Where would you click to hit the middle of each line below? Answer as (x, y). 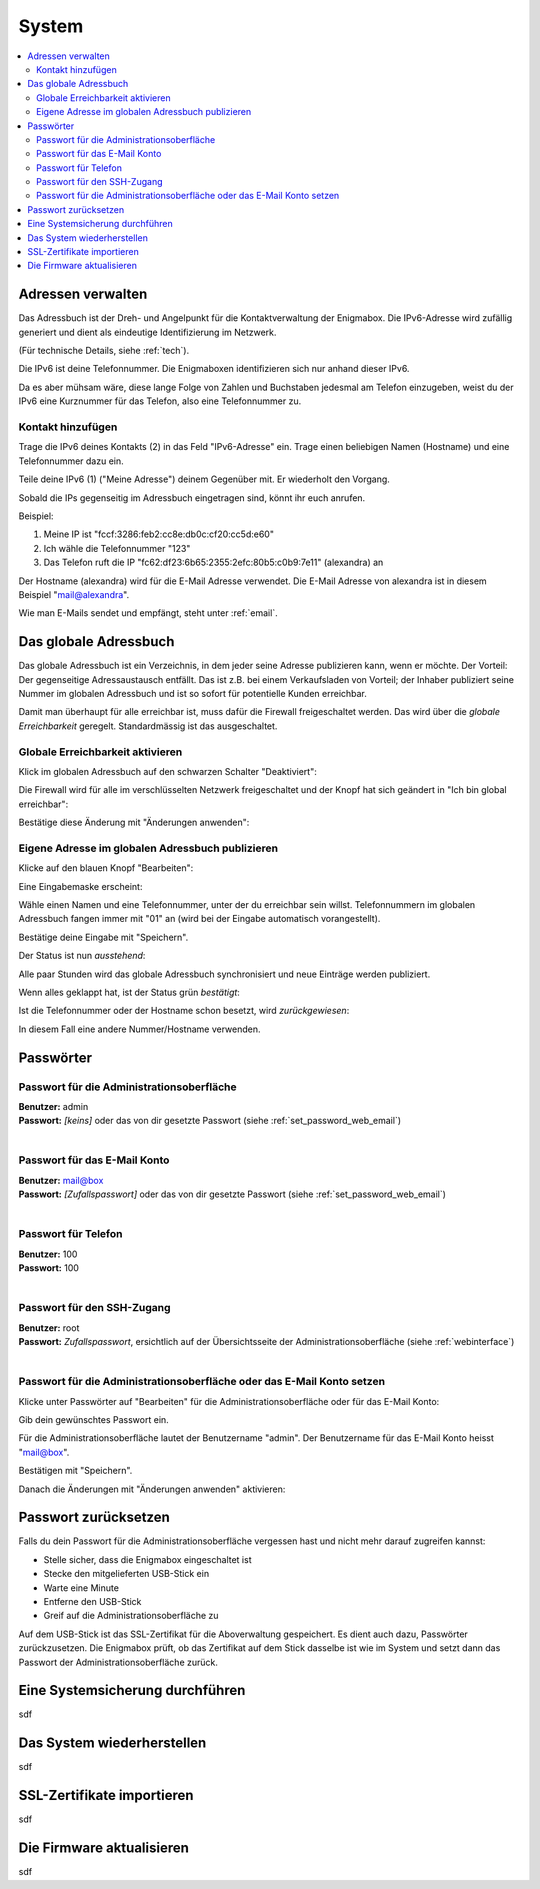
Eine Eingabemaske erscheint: (80, 886)
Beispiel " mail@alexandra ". (74, 594)
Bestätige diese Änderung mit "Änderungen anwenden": (134, 822)
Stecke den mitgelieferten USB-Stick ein (126, 1574)
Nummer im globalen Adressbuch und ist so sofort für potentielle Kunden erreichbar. (192, 693)
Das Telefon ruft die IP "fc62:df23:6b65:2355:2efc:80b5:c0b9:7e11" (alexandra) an (213, 562)
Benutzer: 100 (48, 1254)
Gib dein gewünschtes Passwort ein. (93, 1419)
